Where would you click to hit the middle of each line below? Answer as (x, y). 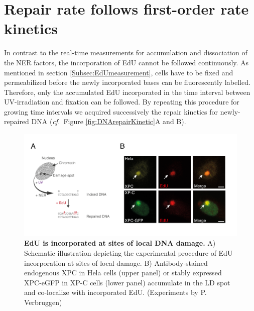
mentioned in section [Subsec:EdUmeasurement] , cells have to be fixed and (119, 72)
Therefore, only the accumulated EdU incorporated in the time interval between (127, 92)
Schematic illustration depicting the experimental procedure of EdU (129, 252)
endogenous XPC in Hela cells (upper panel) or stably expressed (123, 273)
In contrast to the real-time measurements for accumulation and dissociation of (126, 53)
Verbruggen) (43, 302)
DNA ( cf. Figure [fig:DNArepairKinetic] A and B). (109, 121)
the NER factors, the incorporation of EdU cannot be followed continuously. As (126, 62)
